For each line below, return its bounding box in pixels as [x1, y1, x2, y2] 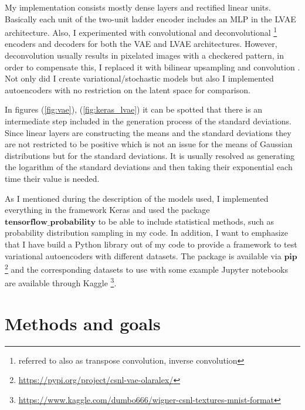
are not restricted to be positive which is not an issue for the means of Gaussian [5, 138, 293, 150]
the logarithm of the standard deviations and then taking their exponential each [5, 161, 293, 173]
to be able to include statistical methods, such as [98, 215, 274, 227]
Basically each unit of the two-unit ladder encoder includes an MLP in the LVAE [5, 12, 296, 25]
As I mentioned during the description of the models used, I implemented [5, 192, 269, 204]
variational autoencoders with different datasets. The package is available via [5, 249, 282, 262]
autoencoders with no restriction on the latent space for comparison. [5, 83, 250, 96]
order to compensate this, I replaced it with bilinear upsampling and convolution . [5, 60, 300, 73]
